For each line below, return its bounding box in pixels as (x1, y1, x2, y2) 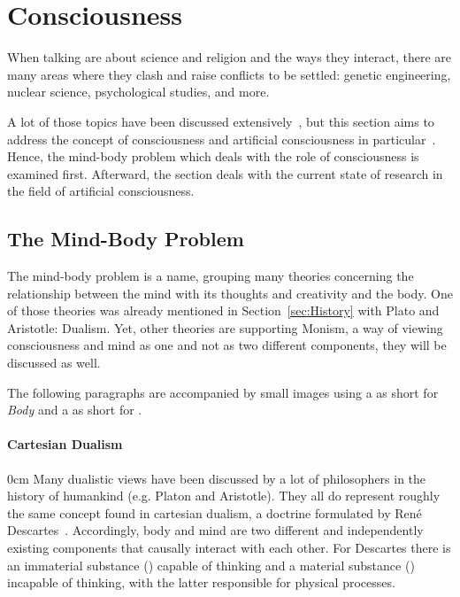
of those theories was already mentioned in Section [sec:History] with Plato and (7, 301, 440, 320)
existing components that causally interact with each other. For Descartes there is (7, 539, 451, 556)
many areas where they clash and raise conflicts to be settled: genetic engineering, (7, 65, 451, 83)
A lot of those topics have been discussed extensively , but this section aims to (7, 112, 434, 130)
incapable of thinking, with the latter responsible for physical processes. (7, 573, 395, 592)
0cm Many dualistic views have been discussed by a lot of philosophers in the (7, 469, 426, 487)
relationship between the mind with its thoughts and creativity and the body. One (7, 283, 453, 302)
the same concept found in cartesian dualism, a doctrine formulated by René (7, 503, 422, 522)
